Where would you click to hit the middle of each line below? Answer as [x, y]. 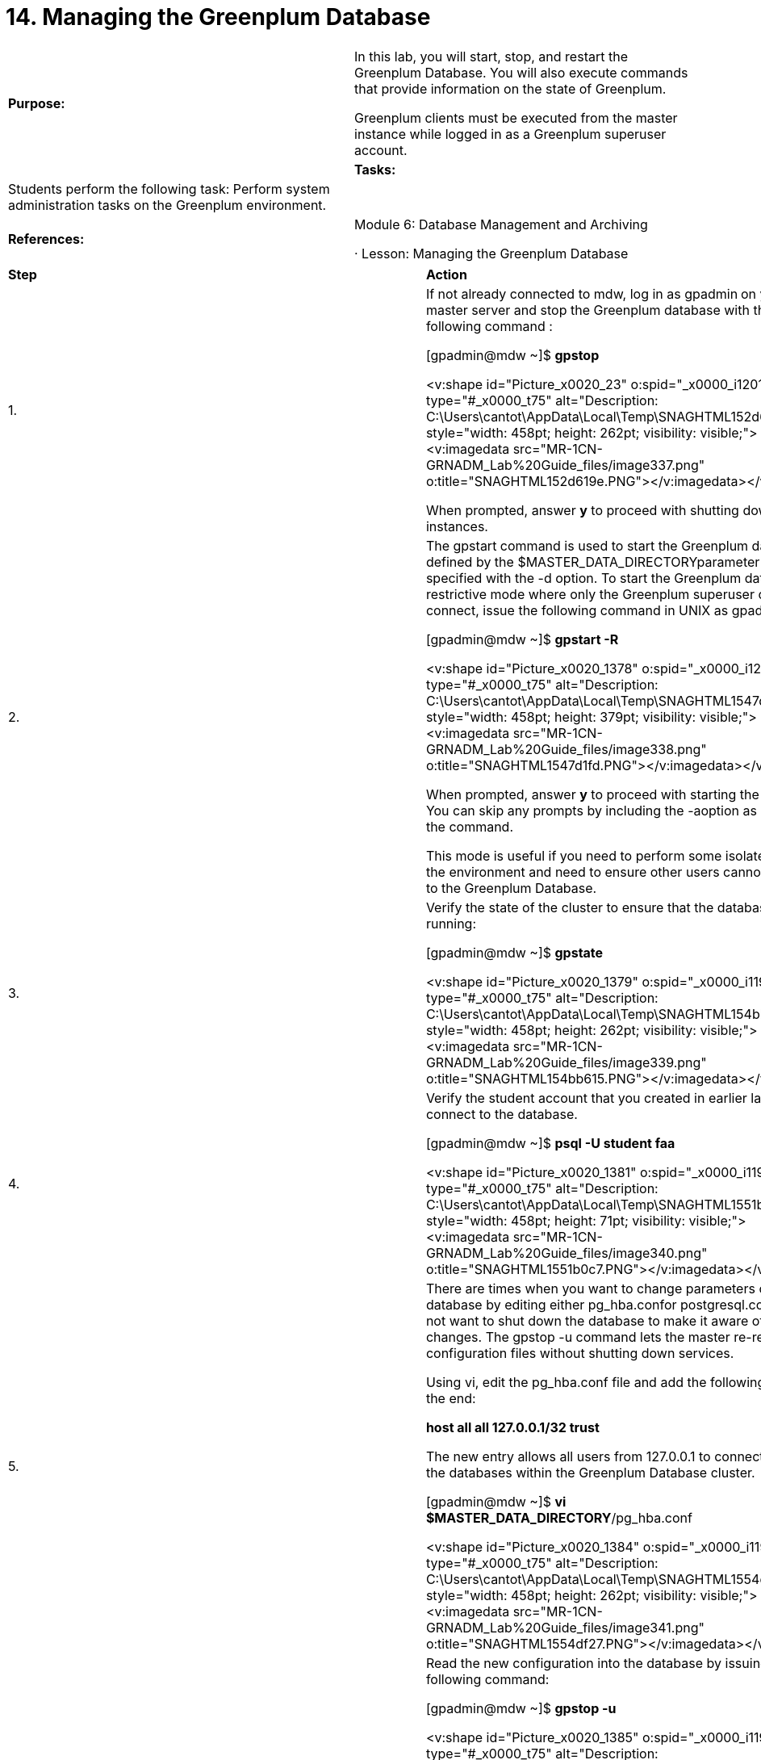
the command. [470, 826]
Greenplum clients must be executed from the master [516, 117]
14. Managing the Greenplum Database [218, 17]
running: [451, 923]
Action [446, 274]
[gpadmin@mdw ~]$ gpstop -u [521, 1708]
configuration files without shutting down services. [580, 1353]
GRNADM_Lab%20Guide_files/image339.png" [566, 1062]
